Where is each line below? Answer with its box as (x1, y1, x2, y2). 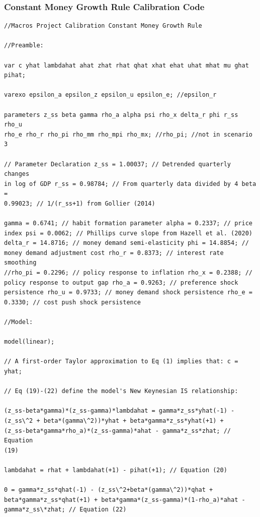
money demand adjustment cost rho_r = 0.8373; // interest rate (4, 249, 224, 256)
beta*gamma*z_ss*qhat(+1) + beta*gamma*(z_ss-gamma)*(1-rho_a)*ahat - (4, 496, 245, 503)
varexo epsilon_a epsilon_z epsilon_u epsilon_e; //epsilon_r (4, 91, 217, 99)
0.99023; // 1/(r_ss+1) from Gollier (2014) (4, 200, 155, 207)
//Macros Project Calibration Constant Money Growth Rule (4, 22, 202, 30)
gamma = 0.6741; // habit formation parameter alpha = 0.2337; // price (4, 220, 252, 227)
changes (4, 170, 30, 178)
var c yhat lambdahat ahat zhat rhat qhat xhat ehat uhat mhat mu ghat (4, 61, 249, 69)
